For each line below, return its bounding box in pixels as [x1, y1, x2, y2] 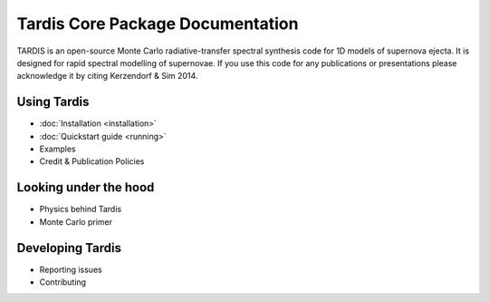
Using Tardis [16, 94, 90, 110]
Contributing [39, 277, 86, 287]
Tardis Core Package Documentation [16, 14, 299, 34]
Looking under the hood [16, 180, 155, 195]
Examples [39, 143, 76, 154]
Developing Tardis [16, 240, 122, 256]
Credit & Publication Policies [39, 156, 145, 167]
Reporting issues [39, 264, 103, 275]
